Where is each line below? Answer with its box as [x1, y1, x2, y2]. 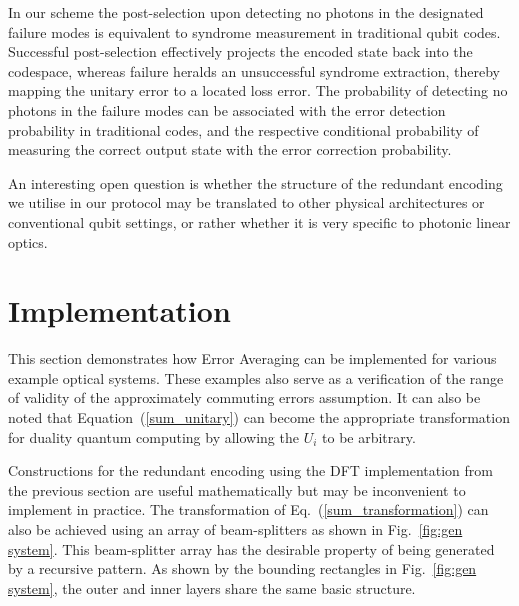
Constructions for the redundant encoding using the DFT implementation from [8, 460, 493, 481]
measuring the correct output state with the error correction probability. [8, 139, 452, 160]
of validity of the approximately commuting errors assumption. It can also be [8, 387, 481, 408]
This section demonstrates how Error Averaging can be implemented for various [8, 348, 497, 369]
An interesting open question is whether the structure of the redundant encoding [8, 172, 503, 193]
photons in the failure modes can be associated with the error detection [8, 99, 446, 120]
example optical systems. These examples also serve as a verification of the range [8, 367, 504, 388]
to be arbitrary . [322, 426, 416, 447]
